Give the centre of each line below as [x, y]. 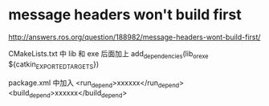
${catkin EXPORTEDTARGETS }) [53, 65]
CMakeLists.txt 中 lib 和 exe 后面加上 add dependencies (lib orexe [108, 54]
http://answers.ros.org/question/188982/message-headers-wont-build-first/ [134, 37]
